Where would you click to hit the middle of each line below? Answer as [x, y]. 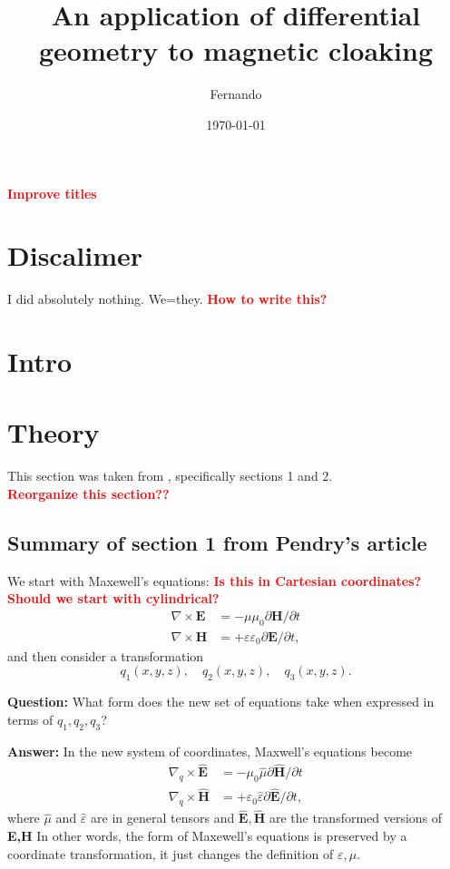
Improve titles [52, 193]
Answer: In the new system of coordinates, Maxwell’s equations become [210, 751]
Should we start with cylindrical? [113, 598]
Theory [54, 432]
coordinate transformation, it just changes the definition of [171, 853]
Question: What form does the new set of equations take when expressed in [221, 702]
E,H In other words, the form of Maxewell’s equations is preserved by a [207, 836]
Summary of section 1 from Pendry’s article [217, 542]
